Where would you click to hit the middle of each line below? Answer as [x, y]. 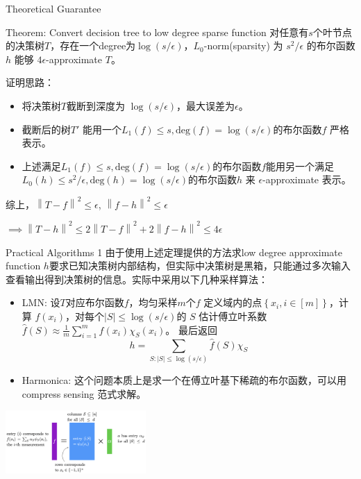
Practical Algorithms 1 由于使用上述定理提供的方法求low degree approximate [174, 252]
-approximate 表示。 [307, 179]
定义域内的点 [233, 302]
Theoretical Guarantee [53, 8]
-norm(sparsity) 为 [243, 45]
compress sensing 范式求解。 [84, 393]
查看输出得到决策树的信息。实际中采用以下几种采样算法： [137, 279]
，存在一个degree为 [93, 45]
